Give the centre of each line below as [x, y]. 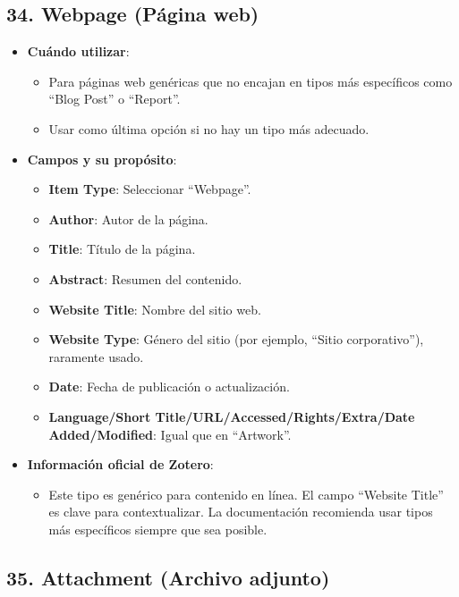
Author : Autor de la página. [128, 219]
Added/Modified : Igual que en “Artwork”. [170, 434]
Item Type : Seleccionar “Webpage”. [150, 189]
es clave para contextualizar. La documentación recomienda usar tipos [241, 512]
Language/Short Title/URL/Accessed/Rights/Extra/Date [232, 416]
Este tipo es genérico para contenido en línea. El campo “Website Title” [246, 494]
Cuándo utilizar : [78, 51]
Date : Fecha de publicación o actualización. [169, 387]
